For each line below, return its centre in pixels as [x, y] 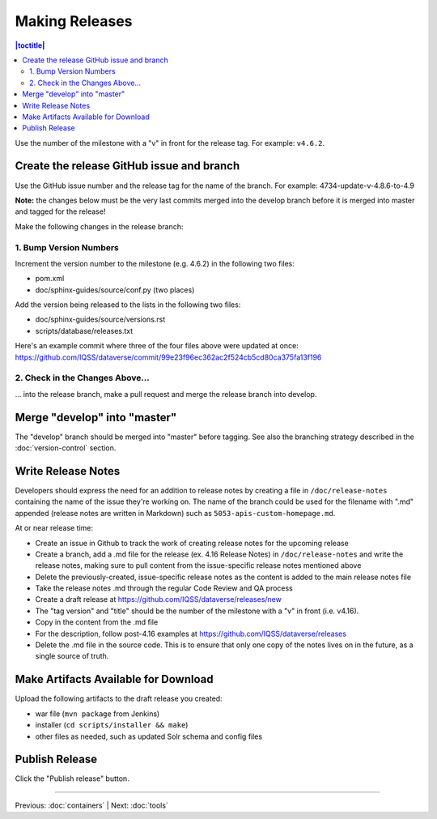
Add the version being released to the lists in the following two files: [128, 305]
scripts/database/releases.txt [84, 331]
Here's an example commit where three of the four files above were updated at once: [157, 346]
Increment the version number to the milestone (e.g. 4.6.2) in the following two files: [155, 263]
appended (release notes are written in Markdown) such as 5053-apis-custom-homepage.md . [175, 513]
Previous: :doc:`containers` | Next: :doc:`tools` [92, 805]
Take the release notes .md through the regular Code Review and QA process [164, 588]
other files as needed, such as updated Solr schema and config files [149, 736]
